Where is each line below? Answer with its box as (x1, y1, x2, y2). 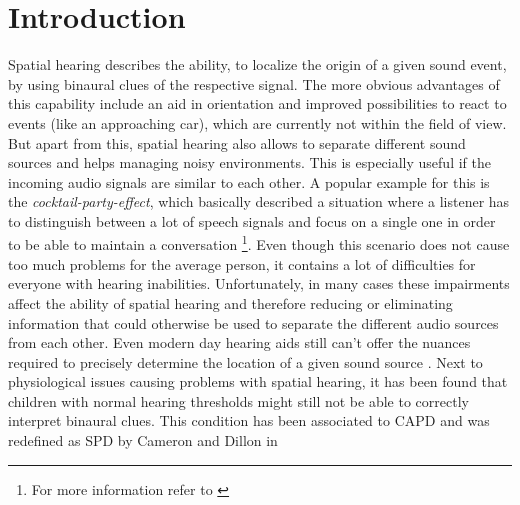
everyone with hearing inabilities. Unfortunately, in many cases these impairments (8, 273, 510, 294)
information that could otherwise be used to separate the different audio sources (8, 312, 499, 333)
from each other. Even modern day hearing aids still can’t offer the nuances (8, 332, 471, 353)
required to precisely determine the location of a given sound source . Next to (8, 351, 483, 372)
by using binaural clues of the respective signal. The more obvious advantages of (8, 73, 500, 94)
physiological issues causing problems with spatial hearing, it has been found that (8, 371, 508, 392)
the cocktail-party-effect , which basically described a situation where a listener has (8, 191, 510, 212)
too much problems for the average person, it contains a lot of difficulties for (8, 253, 476, 274)
